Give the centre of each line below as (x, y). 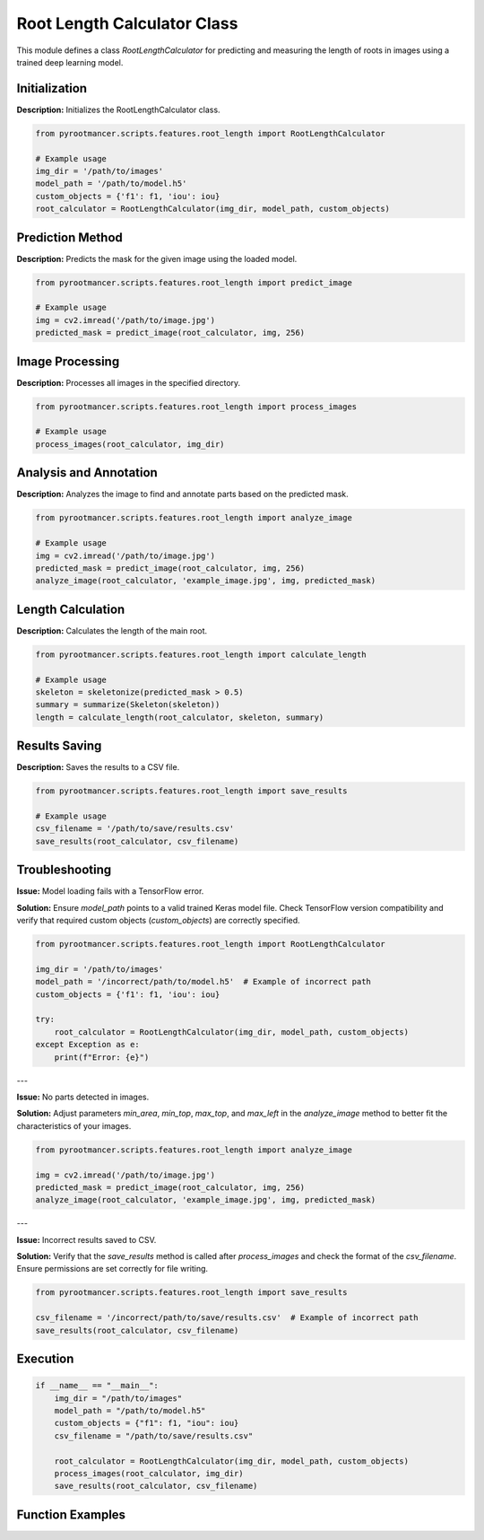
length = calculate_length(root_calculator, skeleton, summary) (180, 717)
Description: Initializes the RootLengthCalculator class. (118, 109)
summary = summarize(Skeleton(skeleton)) (128, 705)
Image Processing (68, 361)
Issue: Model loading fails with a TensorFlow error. (110, 891)
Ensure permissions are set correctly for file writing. (112, 1269)
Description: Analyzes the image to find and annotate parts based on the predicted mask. (182, 494)
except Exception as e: (88, 1045)
